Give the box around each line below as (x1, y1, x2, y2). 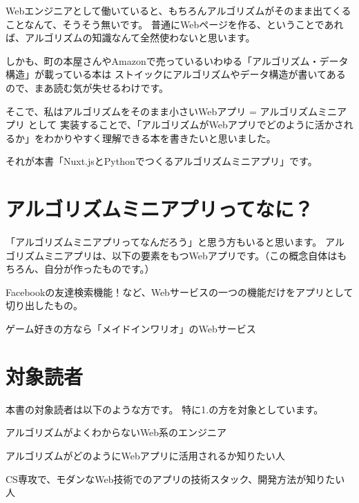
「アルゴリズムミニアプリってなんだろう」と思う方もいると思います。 (6, 235, 322, 249)
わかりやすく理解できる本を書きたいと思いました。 (43, 130, 276, 145)
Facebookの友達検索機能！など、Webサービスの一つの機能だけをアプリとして (6, 284, 353, 299)
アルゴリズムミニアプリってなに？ (6, 195, 313, 223)
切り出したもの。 (6, 298, 83, 313)
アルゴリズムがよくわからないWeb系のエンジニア (6, 425, 227, 440)
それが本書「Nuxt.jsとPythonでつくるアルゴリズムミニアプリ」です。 (6, 154, 318, 168)
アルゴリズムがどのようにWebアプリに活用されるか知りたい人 (6, 448, 285, 462)
